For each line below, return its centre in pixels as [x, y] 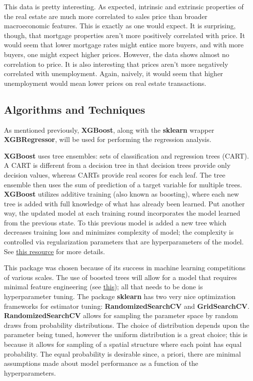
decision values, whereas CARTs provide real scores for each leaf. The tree [115, 174]
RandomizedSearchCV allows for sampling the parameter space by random [121, 315]
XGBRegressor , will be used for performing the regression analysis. [108, 139]
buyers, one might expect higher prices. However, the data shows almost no [117, 54]
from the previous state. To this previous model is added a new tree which [115, 222]
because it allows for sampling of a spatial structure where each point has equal [123, 344]
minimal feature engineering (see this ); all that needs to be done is [104, 287]
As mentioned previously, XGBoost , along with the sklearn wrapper [109, 130]
